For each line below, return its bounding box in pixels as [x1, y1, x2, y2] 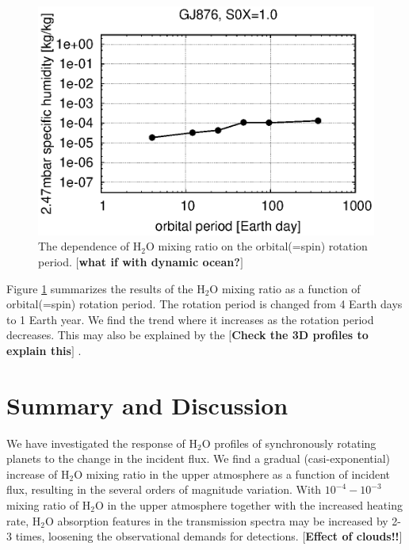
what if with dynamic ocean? [78, 253, 240, 269]
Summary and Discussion [6, 388, 289, 421]
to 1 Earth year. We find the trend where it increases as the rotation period [6, 311, 374, 327]
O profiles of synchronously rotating [201, 434, 377, 451]
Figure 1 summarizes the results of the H [6, 280, 205, 296]
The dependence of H [38, 238, 142, 254]
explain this [6, 342, 71, 358]
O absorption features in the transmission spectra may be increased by [44, 512, 388, 529]
